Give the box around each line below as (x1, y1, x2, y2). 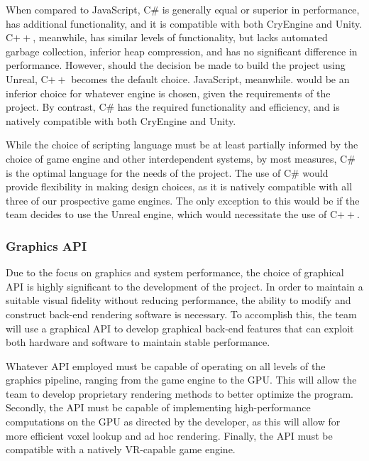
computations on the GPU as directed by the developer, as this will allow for (6, 414, 341, 429)
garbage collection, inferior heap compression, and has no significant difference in (6, 43, 358, 58)
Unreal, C (6, 71, 48, 86)
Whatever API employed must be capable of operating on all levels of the (6, 358, 326, 373)
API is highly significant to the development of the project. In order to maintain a (6, 278, 363, 293)
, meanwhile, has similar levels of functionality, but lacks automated (33, 30, 328, 45)
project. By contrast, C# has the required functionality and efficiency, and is (6, 99, 340, 114)
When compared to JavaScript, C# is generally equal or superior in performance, (6, 2, 360, 16)
